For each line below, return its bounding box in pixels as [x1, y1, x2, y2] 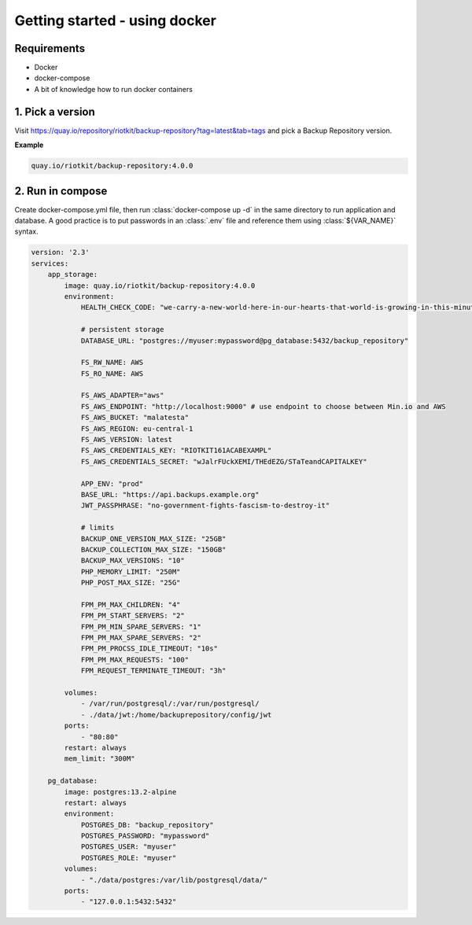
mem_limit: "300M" [64, 754, 135, 763]
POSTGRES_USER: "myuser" [80, 842, 177, 851]
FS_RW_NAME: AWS [80, 358, 144, 367]
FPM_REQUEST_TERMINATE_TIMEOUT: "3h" [80, 666, 227, 676]
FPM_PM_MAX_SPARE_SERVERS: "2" [80, 633, 202, 643]
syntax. [14, 227, 39, 236]
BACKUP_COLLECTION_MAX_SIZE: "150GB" [80, 545, 227, 554]
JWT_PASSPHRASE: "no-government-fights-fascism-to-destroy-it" [80, 501, 330, 510]
